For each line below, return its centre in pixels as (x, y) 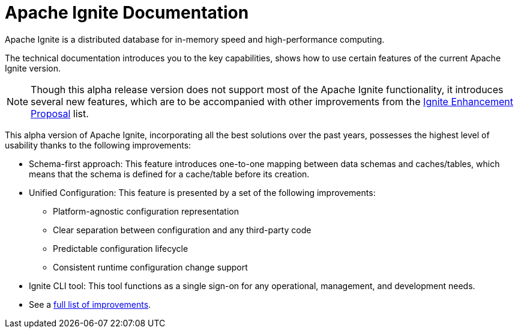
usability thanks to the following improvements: (98, 145)
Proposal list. (60, 113)
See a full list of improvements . (90, 304)
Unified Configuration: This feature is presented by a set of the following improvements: (202, 192)
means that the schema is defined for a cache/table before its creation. (169, 174)
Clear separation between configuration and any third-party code (182, 230)
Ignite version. (33, 68)
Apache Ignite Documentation (127, 13)
